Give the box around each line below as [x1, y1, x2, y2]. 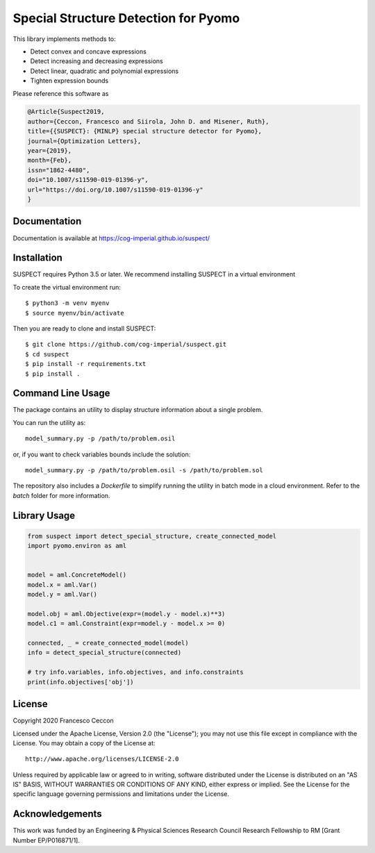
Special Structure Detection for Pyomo [12, 10, 240, 26]
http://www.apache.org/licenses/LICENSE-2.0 [25, 755, 180, 763]
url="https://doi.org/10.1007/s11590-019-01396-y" [27, 185, 204, 194]
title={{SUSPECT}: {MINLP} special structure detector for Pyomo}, [27, 127, 262, 135]
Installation [12, 252, 62, 264]
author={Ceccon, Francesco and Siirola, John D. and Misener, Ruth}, [27, 117, 269, 125]
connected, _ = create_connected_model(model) [27, 639, 189, 647]
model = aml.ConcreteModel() [27, 571, 127, 579]
